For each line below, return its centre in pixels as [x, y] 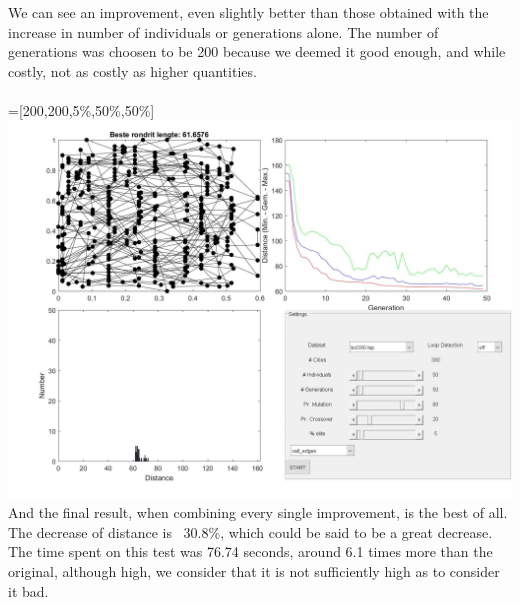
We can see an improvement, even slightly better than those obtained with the [248, 12]
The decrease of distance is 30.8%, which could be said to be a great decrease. [250, 531]
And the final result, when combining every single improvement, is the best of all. [258, 512]
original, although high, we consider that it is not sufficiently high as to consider [254, 570]
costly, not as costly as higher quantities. [132, 70]
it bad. [28, 590]
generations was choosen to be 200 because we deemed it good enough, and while [257, 51]
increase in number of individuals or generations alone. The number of [223, 31]
